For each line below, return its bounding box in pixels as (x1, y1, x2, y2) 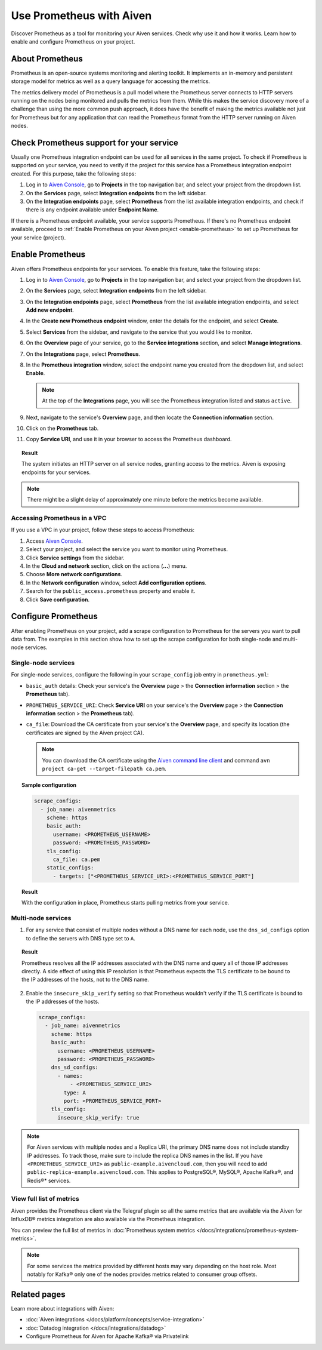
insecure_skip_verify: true (57, 1114, 140, 1121)
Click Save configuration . (26, 596, 89, 603)
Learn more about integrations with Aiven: (11, 1305, 114, 1312)
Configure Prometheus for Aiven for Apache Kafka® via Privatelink (26, 1333, 189, 1340)
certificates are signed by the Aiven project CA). (26, 729, 144, 736)
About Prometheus (11, 54, 83, 64)
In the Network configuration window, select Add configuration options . (26, 579, 207, 586)
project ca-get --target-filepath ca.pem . (42, 765, 166, 772)
